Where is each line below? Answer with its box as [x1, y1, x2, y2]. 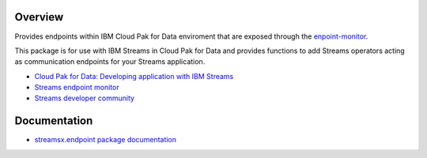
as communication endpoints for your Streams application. [14, 57, 206, 66]
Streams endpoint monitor [34, 83, 119, 92]
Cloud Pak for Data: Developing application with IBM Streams [34, 71, 234, 81]
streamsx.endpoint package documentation [34, 135, 177, 145]
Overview [14, 10, 64, 24]
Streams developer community [34, 93, 134, 103]
